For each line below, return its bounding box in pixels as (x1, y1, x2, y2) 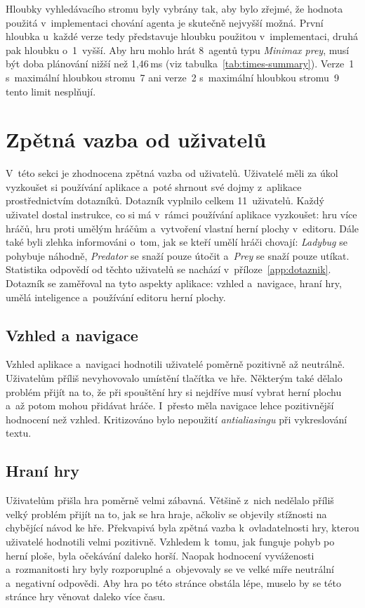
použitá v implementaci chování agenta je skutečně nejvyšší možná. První (6, 15, 324, 29)
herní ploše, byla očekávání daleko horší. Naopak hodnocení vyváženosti (6, 548, 314, 562)
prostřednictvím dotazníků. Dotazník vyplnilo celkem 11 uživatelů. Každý (6, 193, 324, 208)
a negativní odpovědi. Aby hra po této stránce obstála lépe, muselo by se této (6, 575, 341, 590)
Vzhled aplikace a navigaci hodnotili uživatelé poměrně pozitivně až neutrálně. (6, 357, 345, 371)
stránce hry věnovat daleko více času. (6, 589, 166, 604)
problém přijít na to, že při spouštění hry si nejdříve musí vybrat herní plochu (6, 384, 342, 399)
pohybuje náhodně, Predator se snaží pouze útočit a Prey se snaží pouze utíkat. (6, 248, 350, 263)
